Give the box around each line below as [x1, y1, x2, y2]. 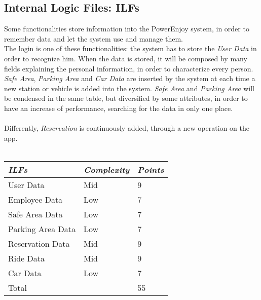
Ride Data [8, 252, 45, 264]
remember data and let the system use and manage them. [4, 33, 183, 44]
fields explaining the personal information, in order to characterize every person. [4, 63, 253, 73]
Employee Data [8, 193, 63, 205]
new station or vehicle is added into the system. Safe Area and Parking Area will [4, 83, 254, 93]
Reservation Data [8, 237, 70, 249]
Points [137, 163, 164, 175]
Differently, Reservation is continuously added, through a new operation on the [4, 123, 249, 133]
